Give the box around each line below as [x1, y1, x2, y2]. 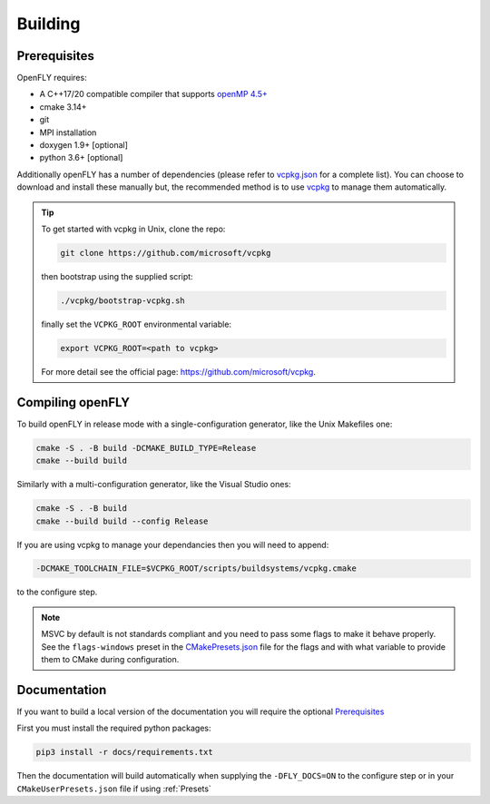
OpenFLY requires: [16, 73, 87, 83]
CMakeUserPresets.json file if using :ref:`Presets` [16, 783, 212, 794]
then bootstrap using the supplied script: [41, 270, 194, 281]
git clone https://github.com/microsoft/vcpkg [60, 248, 271, 258]
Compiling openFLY [16, 395, 131, 410]
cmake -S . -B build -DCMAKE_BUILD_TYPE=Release [35, 443, 257, 453]
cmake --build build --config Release [35, 515, 209, 526]
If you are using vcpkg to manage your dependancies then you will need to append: [16, 539, 329, 550]
